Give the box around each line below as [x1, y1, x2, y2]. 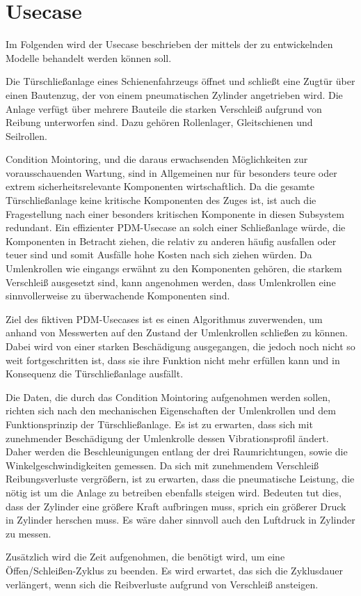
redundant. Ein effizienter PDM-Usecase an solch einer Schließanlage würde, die [6, 220, 346, 235]
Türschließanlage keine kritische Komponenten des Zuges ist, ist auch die [6, 193, 316, 207]
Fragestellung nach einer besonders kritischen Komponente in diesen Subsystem [6, 206, 345, 221]
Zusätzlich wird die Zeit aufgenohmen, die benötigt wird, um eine [6, 549, 285, 564]
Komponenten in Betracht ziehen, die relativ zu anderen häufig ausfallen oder [6, 233, 337, 248]
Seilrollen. [6, 128, 47, 143]
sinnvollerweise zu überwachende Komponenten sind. [6, 288, 230, 303]
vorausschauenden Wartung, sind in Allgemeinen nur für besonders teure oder [6, 165, 337, 180]
